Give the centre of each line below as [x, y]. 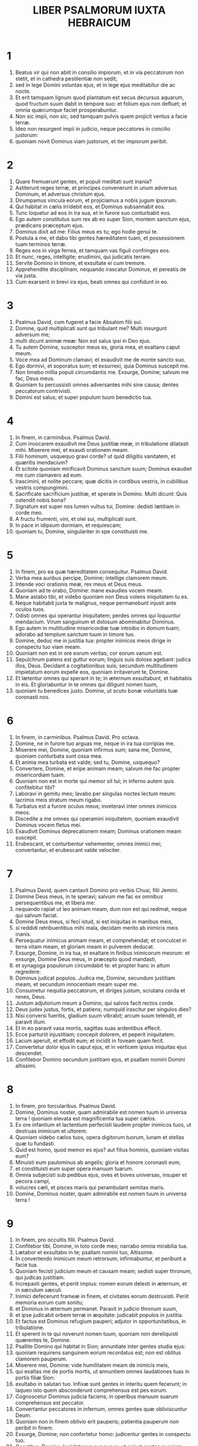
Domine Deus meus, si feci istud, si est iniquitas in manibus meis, [94, 922]
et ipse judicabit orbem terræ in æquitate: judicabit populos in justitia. [99, 1315]
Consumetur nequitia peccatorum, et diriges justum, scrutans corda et [100, 990]
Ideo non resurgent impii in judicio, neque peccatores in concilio [93, 129]
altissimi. [26, 1065]
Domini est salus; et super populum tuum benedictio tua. [83, 397]
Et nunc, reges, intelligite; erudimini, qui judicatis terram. [83, 257]
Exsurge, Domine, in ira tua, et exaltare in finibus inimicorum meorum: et [103, 953]
